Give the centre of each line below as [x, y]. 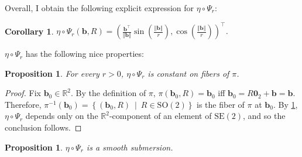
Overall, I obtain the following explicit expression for [99, 8]
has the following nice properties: [85, 54]
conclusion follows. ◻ [43, 127]
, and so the [264, 116]
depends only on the [62, 116]
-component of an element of [160, 116]
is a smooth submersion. [130, 147]
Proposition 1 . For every [52, 73]
